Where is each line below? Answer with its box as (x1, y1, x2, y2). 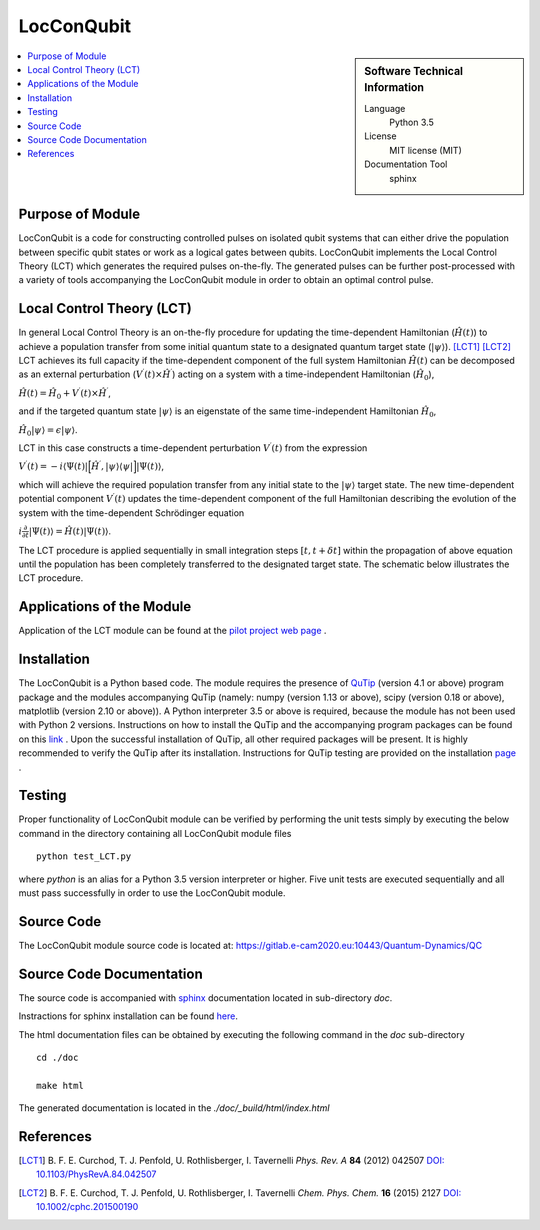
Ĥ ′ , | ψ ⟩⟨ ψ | (91, 459, 134, 472)
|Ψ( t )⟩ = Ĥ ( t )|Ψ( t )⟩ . (28, 525, 112, 537)
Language (364, 102, 406, 114)
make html (36, 1080, 84, 1091)
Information (364, 81, 425, 95)
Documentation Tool (364, 158, 448, 170)
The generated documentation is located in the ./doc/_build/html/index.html (18, 1102, 330, 1114)
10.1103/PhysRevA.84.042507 (36, 1168, 157, 1180)
